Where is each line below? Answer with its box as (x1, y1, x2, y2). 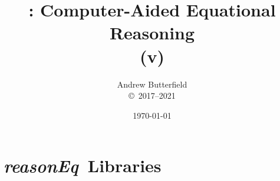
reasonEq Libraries (4, 153, 162, 178)
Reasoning (109, 21, 195, 45)
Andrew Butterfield (117, 78, 187, 90)
